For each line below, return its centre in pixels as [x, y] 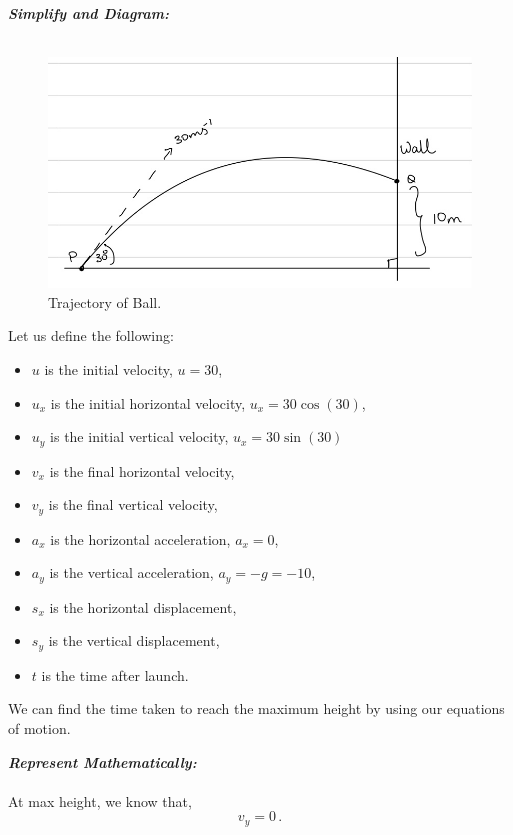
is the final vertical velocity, [133, 504]
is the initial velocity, [108, 369]
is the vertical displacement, [134, 640]
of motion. [39, 728]
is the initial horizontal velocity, [148, 402]
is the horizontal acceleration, [140, 538]
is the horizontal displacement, [143, 606]
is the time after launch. [115, 674]
